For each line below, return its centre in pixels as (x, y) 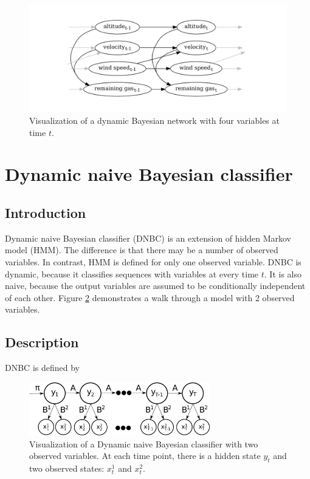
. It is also (283, 273)
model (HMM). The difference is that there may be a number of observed (142, 250)
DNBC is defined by (42, 368)
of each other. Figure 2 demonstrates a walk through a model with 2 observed (150, 297)
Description (42, 342)
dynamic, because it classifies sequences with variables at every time (132, 273)
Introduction (46, 212)
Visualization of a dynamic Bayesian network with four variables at (154, 120)
